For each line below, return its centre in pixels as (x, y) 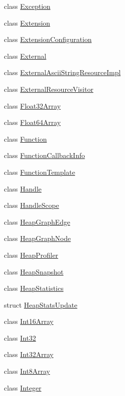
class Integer (23, 387)
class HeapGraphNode (38, 238)
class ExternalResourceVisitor (49, 89)
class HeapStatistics (34, 288)
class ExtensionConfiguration (48, 39)
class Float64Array (32, 122)
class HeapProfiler (31, 255)
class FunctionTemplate (40, 172)
